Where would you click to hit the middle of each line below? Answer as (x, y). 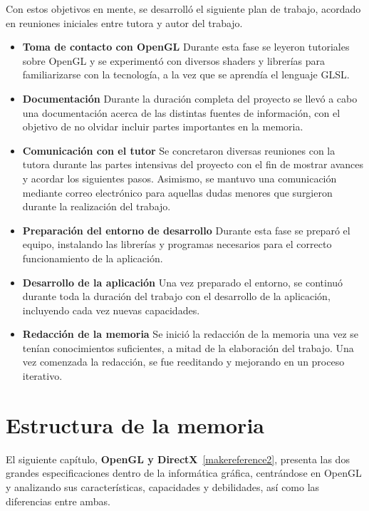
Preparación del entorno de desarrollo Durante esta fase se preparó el (186, 230)
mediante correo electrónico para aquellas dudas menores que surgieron (177, 192)
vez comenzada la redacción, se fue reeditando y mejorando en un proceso (183, 362)
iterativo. (42, 376)
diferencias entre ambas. (58, 501)
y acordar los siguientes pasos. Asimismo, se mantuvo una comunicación (180, 178)
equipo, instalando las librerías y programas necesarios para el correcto (177, 244)
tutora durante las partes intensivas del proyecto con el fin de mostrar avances (193, 164)
